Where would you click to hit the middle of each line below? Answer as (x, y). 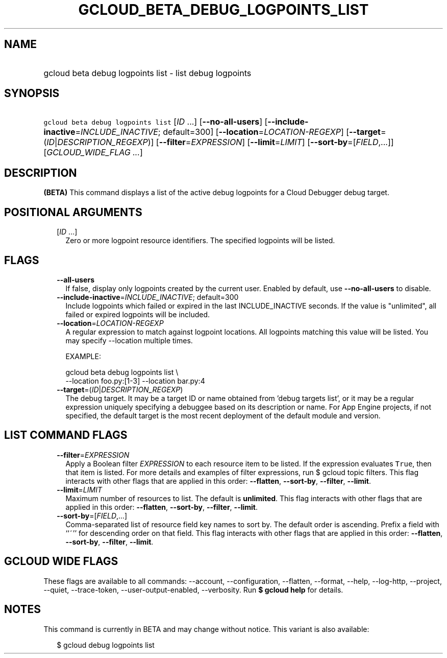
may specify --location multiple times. (129, 340)
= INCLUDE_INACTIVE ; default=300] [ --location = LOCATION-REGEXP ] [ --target (228, 132)
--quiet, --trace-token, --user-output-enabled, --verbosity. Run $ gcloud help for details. (193, 590)
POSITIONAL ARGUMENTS (73, 212)
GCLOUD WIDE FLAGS (61, 561)
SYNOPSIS (32, 93)
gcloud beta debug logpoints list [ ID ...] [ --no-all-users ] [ (156, 122)
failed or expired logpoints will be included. (138, 314)
